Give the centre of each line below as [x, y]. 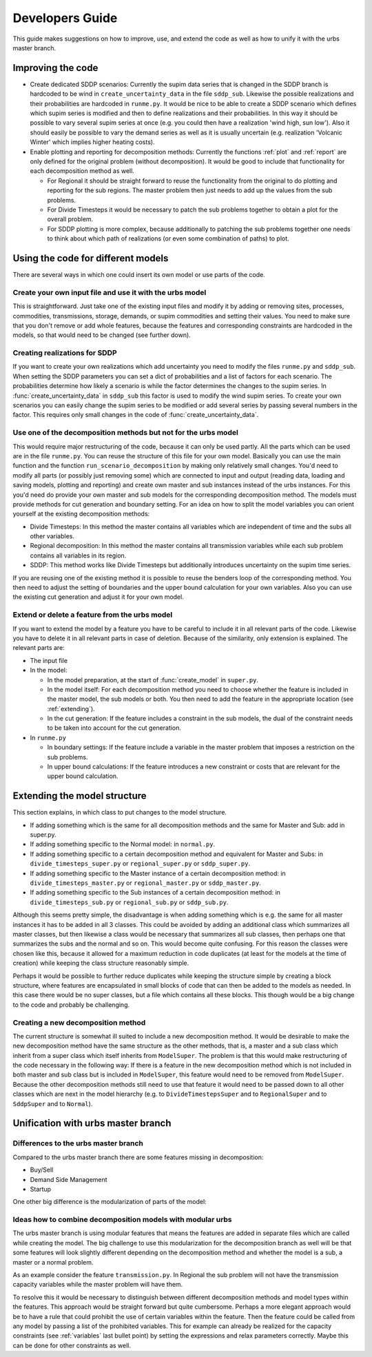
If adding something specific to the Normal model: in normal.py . [123, 844]
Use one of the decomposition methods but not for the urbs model [126, 433]
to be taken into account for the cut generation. [114, 728]
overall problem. [70, 219]
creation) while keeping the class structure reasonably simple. [101, 963]
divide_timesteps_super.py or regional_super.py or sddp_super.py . [140, 864]
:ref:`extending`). [71, 708]
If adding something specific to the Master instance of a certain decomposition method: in [158, 873]
